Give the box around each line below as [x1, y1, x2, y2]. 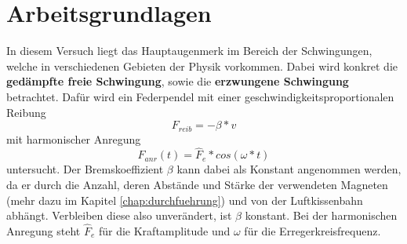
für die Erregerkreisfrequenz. [244, 222, 381, 239]
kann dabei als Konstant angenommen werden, [176, 161, 402, 177]
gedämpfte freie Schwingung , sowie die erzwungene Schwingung [6, 73, 349, 89]
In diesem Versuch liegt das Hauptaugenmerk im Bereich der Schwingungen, [6, 42, 372, 59]
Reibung [6, 104, 46, 120]
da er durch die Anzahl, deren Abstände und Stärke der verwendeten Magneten [6, 176, 388, 192]
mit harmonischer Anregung [6, 130, 141, 147]
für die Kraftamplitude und [98, 222, 231, 239]
